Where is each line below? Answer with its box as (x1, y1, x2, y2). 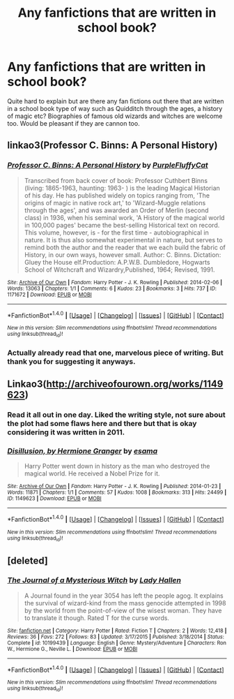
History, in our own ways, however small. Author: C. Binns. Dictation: (24, 250, 221, 259)
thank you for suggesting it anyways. (7, 356, 136, 366)
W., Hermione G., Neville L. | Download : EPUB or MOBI (7, 645, 138, 652)
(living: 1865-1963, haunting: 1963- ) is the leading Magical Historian (24, 184, 221, 192)
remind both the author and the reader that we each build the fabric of (24, 243, 226, 251)
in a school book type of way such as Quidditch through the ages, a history (7, 104, 223, 112)
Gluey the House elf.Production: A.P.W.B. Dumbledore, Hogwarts (24, 258, 210, 266)
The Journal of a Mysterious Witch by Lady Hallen (7, 575, 181, 585)
